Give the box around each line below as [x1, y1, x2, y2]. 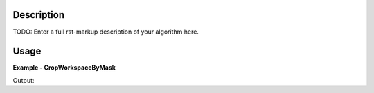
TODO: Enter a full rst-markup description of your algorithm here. [12, 28, 199, 36]
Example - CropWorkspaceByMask [12, 63, 116, 72]
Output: [12, 76, 35, 84]
